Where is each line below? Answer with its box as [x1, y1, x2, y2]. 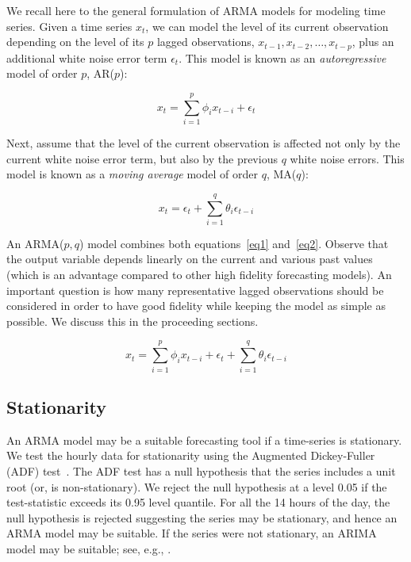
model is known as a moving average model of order [6, 166, 258, 182]
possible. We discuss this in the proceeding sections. [6, 312, 259, 329]
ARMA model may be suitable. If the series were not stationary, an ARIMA [6, 525, 377, 541]
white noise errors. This [290, 150, 405, 166]
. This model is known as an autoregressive [179, 49, 386, 66]
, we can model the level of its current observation [145, 17, 389, 34]
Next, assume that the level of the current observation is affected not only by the [6, 134, 401, 151]
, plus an [351, 33, 394, 50]
